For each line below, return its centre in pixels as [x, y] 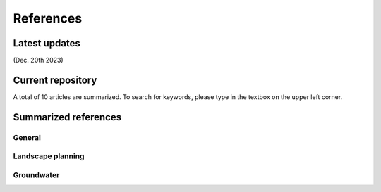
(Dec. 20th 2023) [38, 60]
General [27, 137]
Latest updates [47, 43]
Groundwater [36, 174]
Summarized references [67, 117]
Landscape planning [49, 156]
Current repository [55, 80]
